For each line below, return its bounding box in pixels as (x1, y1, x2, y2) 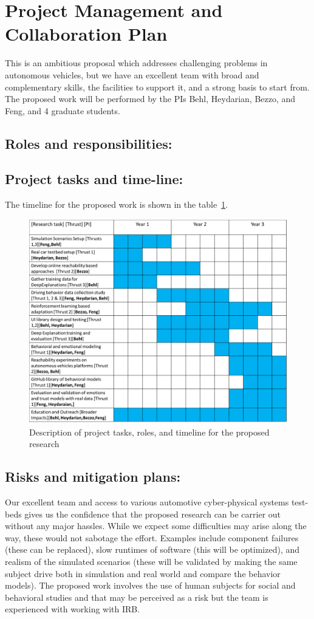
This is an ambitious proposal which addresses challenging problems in (5, 56, 268, 69)
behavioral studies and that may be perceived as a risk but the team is (5, 590, 268, 603)
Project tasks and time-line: (5, 169, 183, 188)
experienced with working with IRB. (5, 603, 140, 615)
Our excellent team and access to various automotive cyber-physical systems (5, 496, 289, 508)
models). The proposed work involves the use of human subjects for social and (5, 579, 296, 592)
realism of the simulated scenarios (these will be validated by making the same (5, 555, 298, 568)
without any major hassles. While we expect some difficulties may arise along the (5, 519, 307, 532)
